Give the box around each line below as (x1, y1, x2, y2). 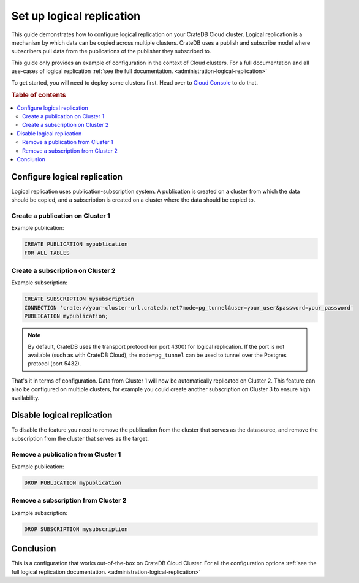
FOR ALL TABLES (24, 249, 70, 256)
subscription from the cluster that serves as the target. (11, 435, 149, 442)
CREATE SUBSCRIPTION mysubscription (24, 295, 135, 303)
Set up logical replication (11, 9, 141, 23)
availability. (11, 394, 40, 402)
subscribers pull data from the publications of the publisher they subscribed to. (11, 48, 211, 55)
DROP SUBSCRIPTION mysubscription (24, 525, 128, 533)
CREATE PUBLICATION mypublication (24, 241, 128, 248)
